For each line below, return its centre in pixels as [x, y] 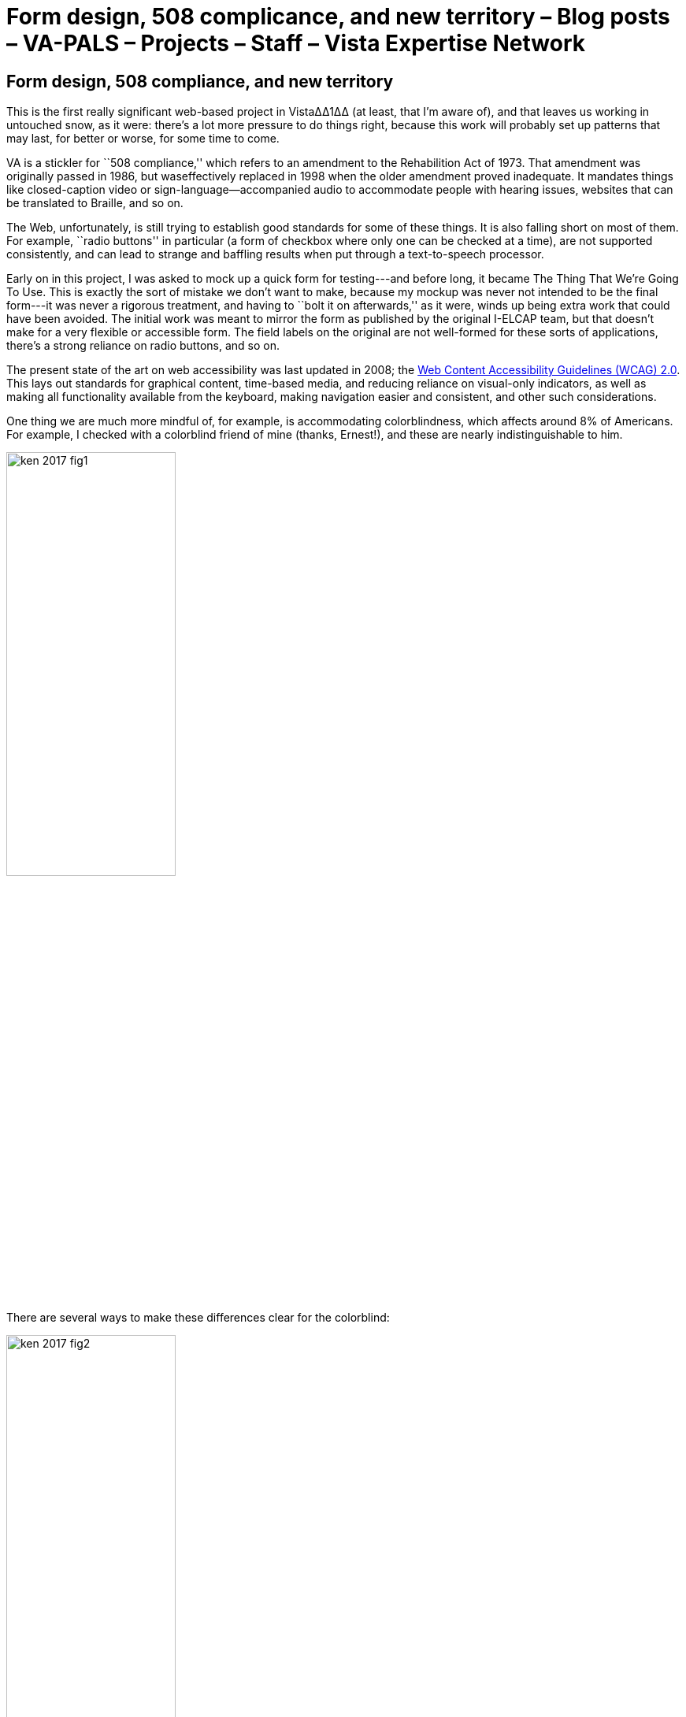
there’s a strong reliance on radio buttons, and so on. [143, 346]
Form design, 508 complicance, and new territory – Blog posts [338, 17]
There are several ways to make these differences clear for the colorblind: [198, 1318]
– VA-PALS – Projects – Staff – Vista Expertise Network [296, 43]
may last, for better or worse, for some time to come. [143, 139]
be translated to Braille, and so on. [95, 203]
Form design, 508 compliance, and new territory [200, 81]
